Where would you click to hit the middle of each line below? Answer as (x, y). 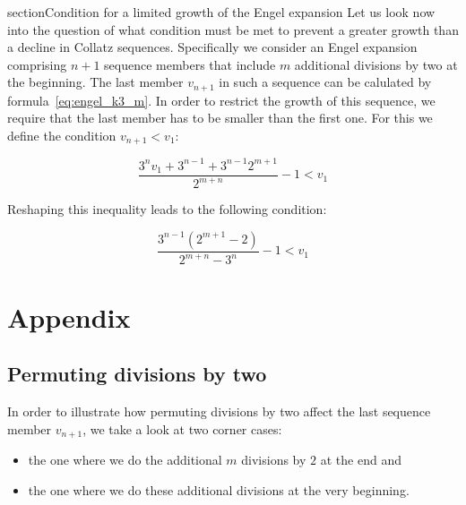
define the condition (62, 136)
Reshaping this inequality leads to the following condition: (167, 209)
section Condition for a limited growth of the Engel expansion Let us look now (221, 12)
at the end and (361, 459)
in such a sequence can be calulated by (325, 82)
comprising (37, 64)
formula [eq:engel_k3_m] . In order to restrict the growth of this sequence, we (221, 100)
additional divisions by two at (376, 64)
